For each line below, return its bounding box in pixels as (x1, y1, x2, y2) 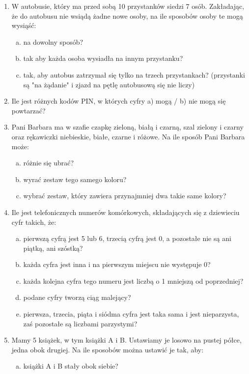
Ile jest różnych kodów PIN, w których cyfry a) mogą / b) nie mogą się (11, 96, 226, 106)
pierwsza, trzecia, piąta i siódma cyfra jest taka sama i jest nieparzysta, (23, 309, 239, 319)
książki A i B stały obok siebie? (23, 361, 118, 371)
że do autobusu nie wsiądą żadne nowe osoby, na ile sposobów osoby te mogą (11, 10, 243, 21)
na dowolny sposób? (23, 36, 83, 47)
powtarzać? (11, 105, 46, 115)
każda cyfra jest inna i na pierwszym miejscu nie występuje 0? (23, 259, 211, 269)
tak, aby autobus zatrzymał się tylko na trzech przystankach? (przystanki (23, 69, 245, 80)
